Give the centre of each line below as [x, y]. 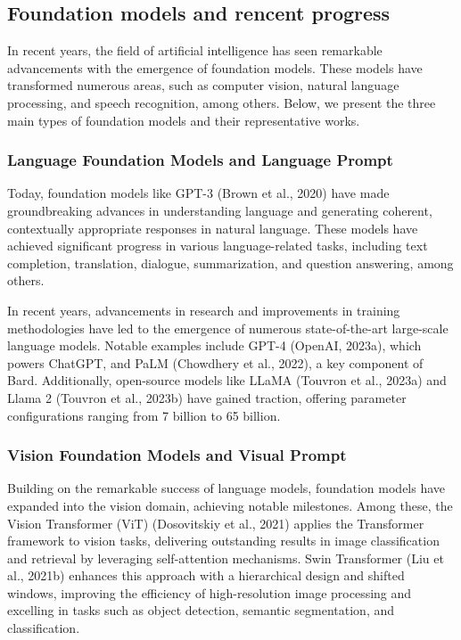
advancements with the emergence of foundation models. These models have [215, 67]
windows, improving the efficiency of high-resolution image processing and [210, 592]
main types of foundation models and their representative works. [184, 120]
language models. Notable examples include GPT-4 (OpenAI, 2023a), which [214, 345]
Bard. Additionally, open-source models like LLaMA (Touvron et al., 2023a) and [227, 380]
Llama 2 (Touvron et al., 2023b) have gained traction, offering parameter [207, 397]
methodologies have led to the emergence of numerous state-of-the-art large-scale [228, 328]
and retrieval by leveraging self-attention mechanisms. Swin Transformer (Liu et [226, 558]
